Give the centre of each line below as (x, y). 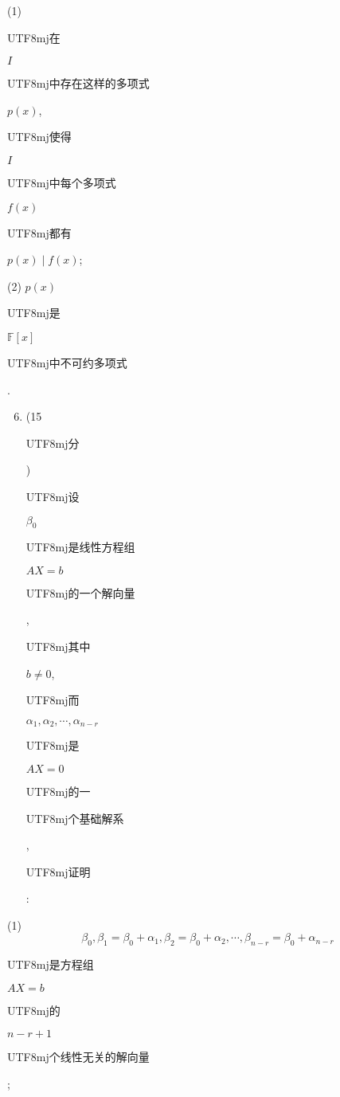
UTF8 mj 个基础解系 (75, 818)
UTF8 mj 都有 (39, 232)
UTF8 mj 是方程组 (51, 964)
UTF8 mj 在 (34, 37)
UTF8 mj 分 (53, 443)
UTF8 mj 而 (53, 700)
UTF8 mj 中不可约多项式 (67, 362)
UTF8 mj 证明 (58, 871)
